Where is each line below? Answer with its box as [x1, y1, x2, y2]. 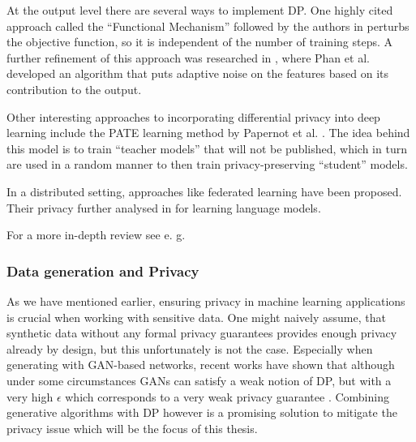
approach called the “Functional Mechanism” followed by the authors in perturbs [6, 17, 410, 34]
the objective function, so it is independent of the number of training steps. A [6, 33, 393, 50]
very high [6, 388, 54, 405]
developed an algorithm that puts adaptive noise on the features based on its [6, 65, 389, 82]
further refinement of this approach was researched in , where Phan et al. [6, 49, 370, 66]
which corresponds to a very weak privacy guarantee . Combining [65, 388, 389, 405]
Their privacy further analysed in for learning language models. [6, 199, 321, 216]
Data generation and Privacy [6, 260, 199, 281]
